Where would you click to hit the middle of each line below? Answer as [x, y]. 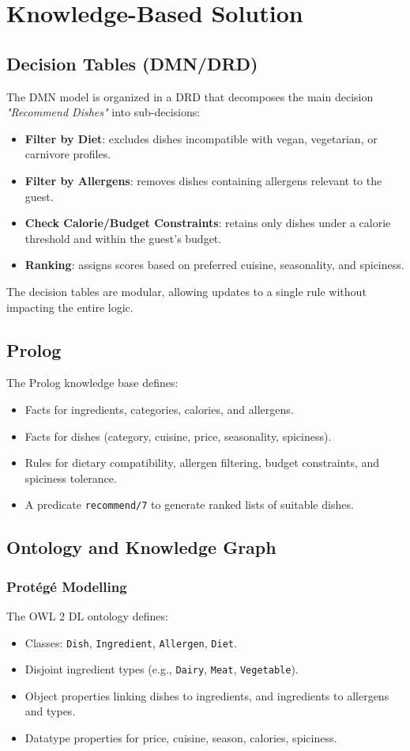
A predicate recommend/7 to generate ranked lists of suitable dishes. [189, 504]
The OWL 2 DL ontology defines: [87, 615]
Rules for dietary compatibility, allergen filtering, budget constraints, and [202, 463]
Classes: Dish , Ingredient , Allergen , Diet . [131, 642]
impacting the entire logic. [70, 307]
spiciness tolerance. [71, 478]
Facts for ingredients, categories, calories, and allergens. [159, 409]
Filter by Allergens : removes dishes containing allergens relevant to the [203, 180]
